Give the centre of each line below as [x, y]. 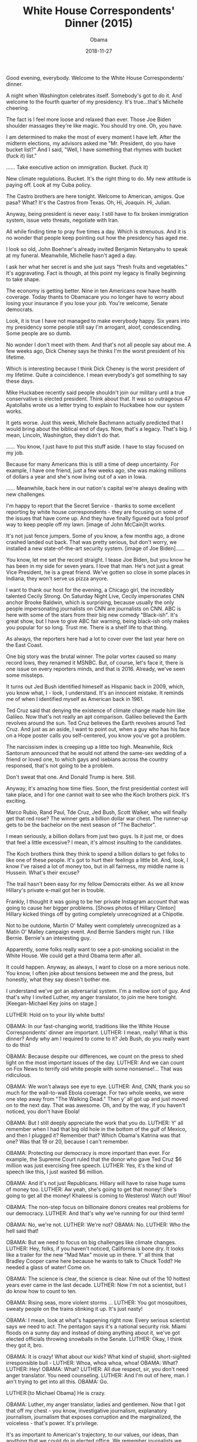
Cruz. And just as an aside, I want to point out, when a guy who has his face [98, 729]
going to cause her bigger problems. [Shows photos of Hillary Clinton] [91, 907]
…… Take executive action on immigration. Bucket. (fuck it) [77, 167]
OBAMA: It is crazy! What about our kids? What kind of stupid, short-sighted [98, 1356]
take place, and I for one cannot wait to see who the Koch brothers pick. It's [98, 795]
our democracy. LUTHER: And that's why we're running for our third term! [95, 1213]
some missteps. [25, 675]
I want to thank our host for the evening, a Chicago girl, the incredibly [90, 590]
